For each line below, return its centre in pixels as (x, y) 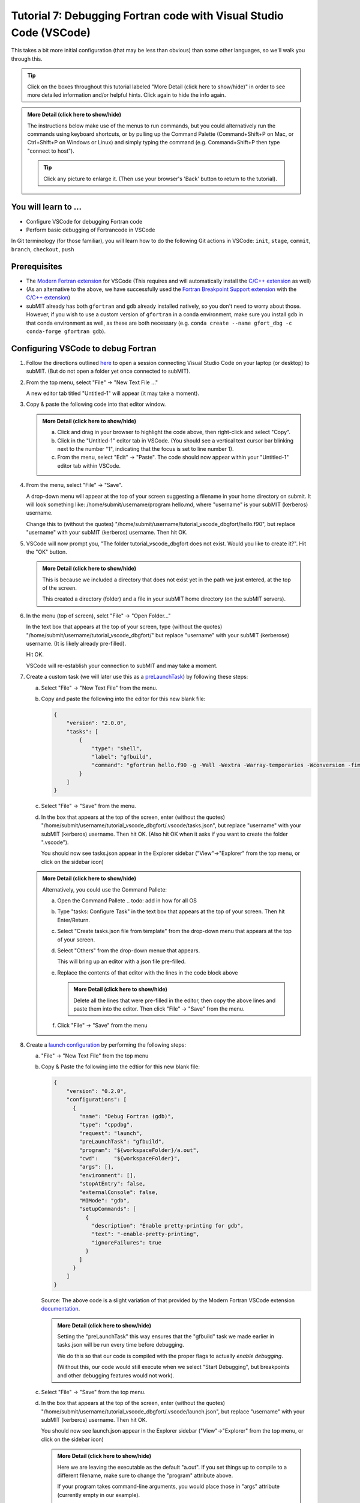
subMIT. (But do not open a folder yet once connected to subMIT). (108, 371)
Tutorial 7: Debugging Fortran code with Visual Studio (148, 16)
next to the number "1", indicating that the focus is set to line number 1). (145, 449)
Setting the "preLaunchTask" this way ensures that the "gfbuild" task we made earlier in (166, 1336)
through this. (27, 59)
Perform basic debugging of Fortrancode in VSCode (91, 230)
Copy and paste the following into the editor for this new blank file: (123, 699)
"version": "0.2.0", (97, 1091)
